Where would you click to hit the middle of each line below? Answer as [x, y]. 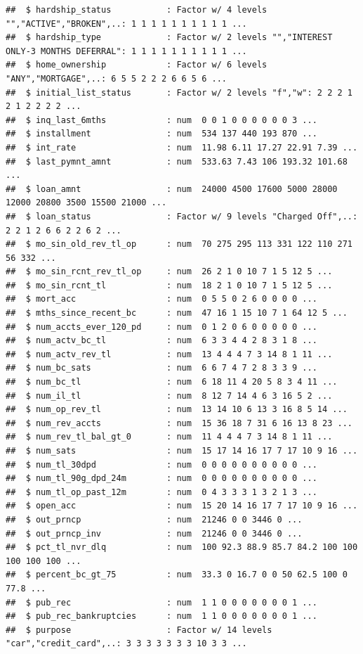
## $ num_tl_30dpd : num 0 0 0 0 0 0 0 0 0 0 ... [161, 464]
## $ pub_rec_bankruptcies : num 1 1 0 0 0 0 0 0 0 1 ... [161, 616]
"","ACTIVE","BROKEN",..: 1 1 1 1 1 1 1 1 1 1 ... [126, 24]
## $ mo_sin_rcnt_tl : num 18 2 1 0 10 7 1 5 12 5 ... [169, 285]
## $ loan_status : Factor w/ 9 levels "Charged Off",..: [182, 216]
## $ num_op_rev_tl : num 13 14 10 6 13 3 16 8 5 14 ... [177, 410]
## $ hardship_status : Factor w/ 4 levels [137, 10]
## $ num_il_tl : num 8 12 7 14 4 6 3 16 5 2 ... [169, 396]
